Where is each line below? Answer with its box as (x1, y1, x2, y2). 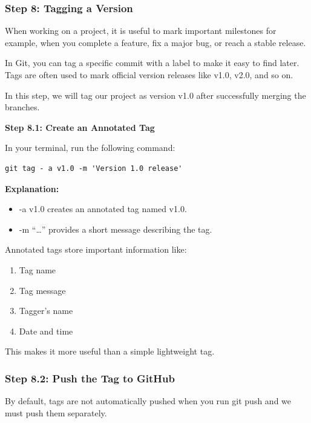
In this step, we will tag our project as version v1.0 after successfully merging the (5, 88, 306, 101)
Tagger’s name (19, 304, 73, 317)
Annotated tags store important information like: (5, 243, 187, 256)
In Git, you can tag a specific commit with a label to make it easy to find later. (5, 56, 300, 69)
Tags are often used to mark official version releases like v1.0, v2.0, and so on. (5, 68, 293, 81)
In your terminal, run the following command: (5, 141, 175, 154)
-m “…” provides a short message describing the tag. (19, 222, 212, 235)
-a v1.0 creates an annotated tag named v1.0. (19, 202, 187, 215)
